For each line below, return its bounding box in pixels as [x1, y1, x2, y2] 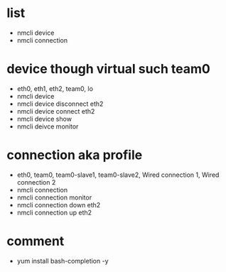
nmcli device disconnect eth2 [16, 99, 104, 108]
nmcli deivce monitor [16, 122, 79, 131]
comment [6, 233, 65, 249]
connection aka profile [6, 147, 143, 163]
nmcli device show [16, 114, 72, 123]
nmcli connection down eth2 [16, 200, 101, 209]
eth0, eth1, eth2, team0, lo [16, 84, 94, 93]
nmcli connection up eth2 [16, 208, 92, 217]
